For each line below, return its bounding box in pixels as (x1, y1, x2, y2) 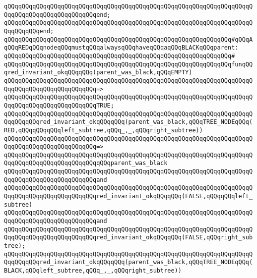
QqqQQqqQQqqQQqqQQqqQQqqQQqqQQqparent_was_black (4, 160, 168, 167)
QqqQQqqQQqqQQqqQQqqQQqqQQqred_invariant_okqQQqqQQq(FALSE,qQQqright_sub (4, 234, 253, 241)
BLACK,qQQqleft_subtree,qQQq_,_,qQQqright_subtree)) (4, 267, 182, 274)
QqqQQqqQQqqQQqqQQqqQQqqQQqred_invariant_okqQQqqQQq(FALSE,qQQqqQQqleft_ (4, 193, 253, 200)
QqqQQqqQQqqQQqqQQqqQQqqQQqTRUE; (4, 102, 114, 109)
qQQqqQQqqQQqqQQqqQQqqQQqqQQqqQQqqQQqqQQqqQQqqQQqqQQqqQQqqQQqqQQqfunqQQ (4, 60, 253, 68)
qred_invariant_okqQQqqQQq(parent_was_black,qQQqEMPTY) (4, 69, 193, 76)
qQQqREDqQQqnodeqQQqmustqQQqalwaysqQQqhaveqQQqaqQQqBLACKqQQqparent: (4, 44, 239, 52)
